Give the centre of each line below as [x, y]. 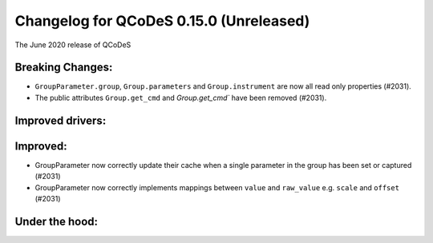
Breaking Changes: [64, 68]
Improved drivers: [61, 120]
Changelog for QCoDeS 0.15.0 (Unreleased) [162, 21]
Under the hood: [57, 221]
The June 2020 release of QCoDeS [73, 45]
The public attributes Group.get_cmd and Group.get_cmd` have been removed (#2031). [181, 98]
